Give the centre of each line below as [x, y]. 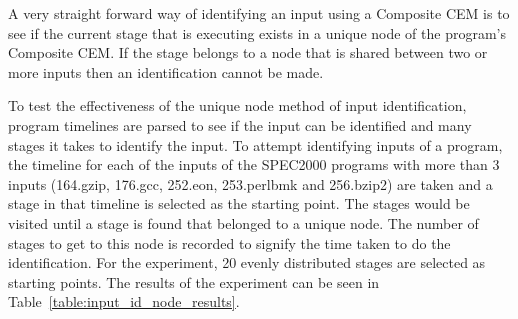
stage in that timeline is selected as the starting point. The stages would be [239, 203]
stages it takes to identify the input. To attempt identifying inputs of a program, [255, 144]
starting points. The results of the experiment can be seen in [194, 281]
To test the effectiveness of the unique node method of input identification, [237, 105]
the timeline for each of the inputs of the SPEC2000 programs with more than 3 [254, 164]
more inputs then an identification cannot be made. [166, 71]
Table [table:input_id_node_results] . [124, 301]
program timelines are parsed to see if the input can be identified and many [240, 124]
